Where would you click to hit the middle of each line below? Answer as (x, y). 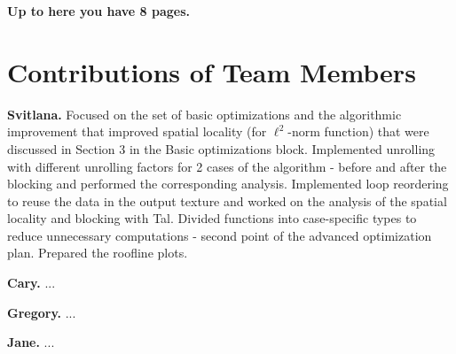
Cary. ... (31, 283)
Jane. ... (31, 342)
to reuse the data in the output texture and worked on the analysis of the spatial (227, 200)
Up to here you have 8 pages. (99, 11)
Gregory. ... (42, 312)
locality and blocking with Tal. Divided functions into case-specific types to (212, 218)
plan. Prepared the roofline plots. (98, 253)
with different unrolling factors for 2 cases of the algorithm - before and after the (227, 166)
